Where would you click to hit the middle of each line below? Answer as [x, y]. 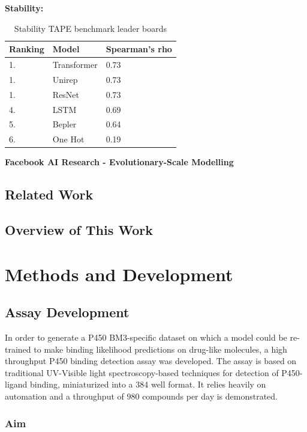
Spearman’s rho [139, 49]
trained [18, 349]
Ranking [27, 49]
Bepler [64, 124]
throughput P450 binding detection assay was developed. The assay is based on [151, 361]
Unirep [65, 79]
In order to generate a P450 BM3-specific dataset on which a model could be [146, 337]
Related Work [49, 194]
